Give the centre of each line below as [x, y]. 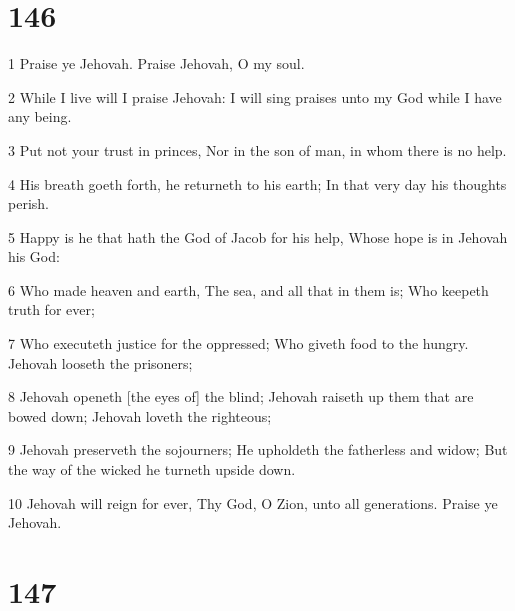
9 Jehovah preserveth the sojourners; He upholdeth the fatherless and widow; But [258, 449]
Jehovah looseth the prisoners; [100, 362]
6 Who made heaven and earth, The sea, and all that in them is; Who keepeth [248, 289]
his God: [34, 256]
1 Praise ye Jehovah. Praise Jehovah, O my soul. [156, 63]
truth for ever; [51, 309]
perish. [28, 203]
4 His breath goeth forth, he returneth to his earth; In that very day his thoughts [257, 183]
